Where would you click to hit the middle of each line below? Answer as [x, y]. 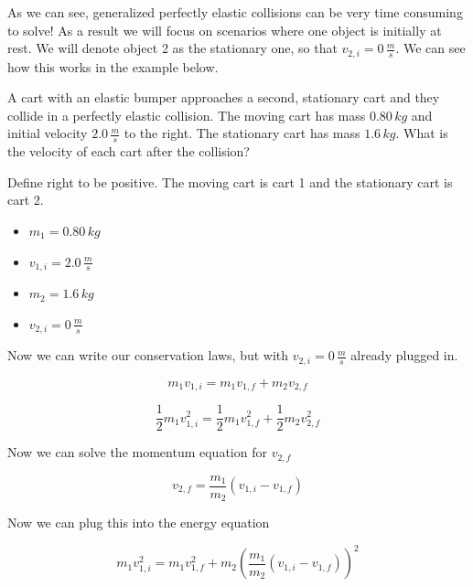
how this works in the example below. [113, 66]
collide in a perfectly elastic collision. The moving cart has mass [187, 115]
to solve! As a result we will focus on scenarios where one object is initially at [225, 30]
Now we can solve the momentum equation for [137, 452]
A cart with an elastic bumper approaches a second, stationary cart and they [224, 97]
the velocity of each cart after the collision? [129, 151]
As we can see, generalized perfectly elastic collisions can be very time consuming [235, 12]
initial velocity [48, 133]
